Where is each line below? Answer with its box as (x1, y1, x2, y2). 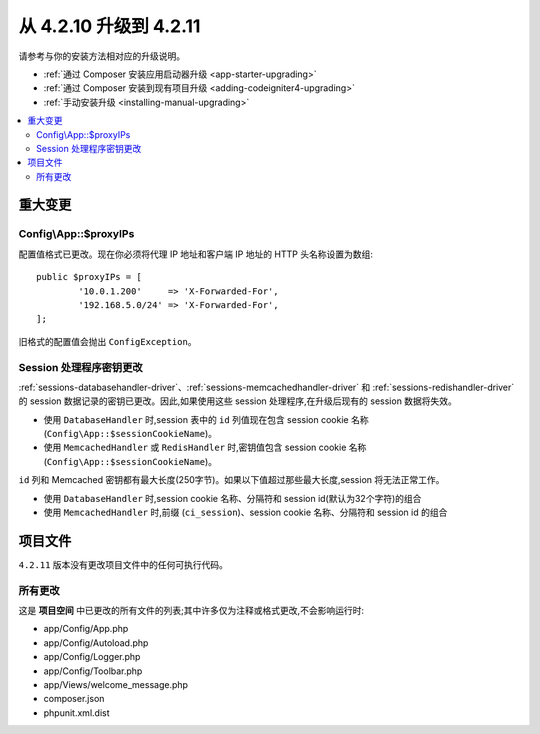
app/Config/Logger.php (43, 651, 141, 663)
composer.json (43, 693, 105, 705)
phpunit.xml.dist (43, 706, 110, 719)
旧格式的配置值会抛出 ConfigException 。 (18, 335, 197, 347)
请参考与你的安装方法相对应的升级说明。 (18, 50, 185, 62)
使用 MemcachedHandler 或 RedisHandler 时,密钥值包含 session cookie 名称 (43, 441, 367, 454)
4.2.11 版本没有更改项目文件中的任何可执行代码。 (18, 558, 229, 570)
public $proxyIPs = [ (36, 271, 142, 283)
